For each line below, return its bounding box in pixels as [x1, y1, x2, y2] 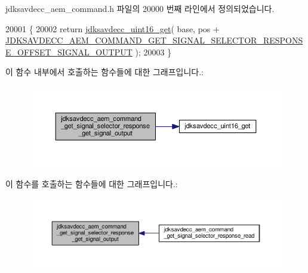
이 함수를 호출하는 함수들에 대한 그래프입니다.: [5, 178, 178, 190]
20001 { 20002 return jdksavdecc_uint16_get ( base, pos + [5, 22, 220, 35]
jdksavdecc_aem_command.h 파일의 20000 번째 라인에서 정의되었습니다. [5, 2, 275, 14]
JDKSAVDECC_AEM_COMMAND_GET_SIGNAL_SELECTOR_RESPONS [5, 34, 303, 46]
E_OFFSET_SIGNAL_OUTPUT [5, 45, 133, 58]
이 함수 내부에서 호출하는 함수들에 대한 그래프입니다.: [5, 66, 204, 78]
